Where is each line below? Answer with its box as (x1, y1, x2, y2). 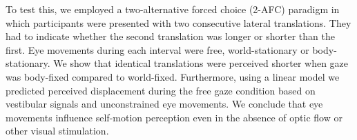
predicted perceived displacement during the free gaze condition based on (6, 83, 316, 97)
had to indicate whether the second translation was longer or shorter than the (6, 29, 335, 43)
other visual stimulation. (6, 123, 109, 138)
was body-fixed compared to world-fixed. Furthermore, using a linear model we (6, 69, 340, 83)
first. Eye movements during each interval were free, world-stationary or (6, 42, 309, 57)
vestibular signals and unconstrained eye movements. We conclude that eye (6, 97, 323, 111)
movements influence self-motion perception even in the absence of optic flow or (6, 110, 342, 124)
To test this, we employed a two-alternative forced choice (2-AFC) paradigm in (6, 2, 340, 16)
